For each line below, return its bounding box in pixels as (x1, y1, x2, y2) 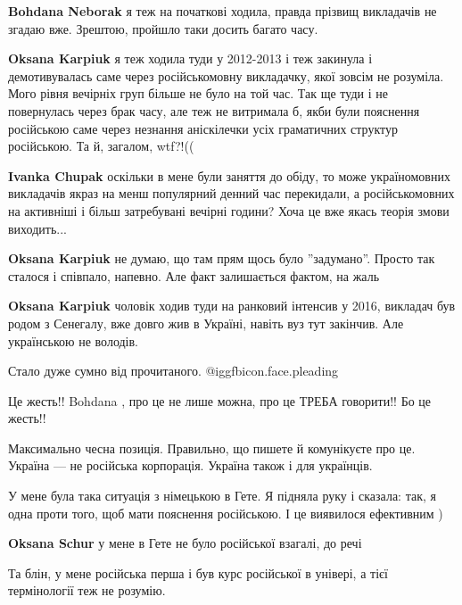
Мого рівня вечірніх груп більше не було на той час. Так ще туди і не (8, 84, 388, 103)
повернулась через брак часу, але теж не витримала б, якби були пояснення (8, 101, 420, 120)
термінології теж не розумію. (8, 581, 166, 600)
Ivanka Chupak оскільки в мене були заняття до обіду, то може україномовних (8, 166, 450, 185)
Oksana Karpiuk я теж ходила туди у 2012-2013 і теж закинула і (8, 49, 373, 68)
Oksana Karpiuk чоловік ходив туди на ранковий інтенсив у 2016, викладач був (8, 296, 456, 315)
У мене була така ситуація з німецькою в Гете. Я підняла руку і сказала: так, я (8, 486, 436, 505)
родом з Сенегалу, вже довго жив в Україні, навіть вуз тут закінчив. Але (8, 313, 404, 332)
